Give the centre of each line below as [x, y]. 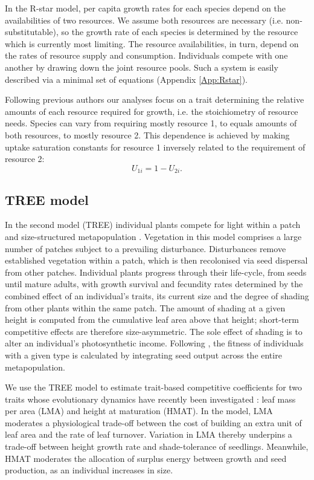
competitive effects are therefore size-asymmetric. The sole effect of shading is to [154, 331]
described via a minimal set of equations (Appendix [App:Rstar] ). [126, 79]
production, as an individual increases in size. [89, 470]
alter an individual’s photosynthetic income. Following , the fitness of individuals [154, 343]
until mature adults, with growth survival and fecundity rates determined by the [154, 284]
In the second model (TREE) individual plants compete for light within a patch [153, 225]
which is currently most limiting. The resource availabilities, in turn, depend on [152, 43]
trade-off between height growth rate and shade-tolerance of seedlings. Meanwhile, [157, 446]
